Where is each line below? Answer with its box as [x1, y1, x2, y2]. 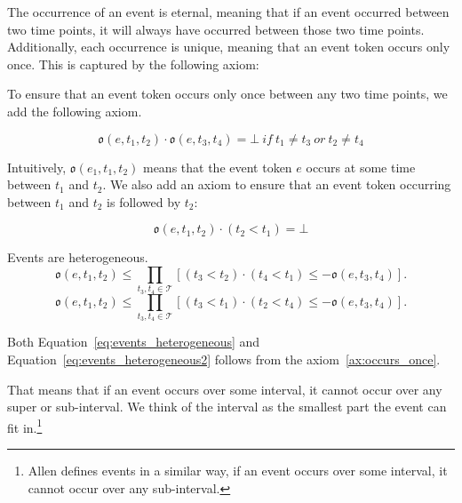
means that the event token [142, 157, 292, 176]
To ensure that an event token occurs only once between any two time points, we [7, 84, 448, 103]
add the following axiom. [7, 101, 142, 120]
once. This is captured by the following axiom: [7, 54, 259, 73]
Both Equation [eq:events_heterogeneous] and [7, 332, 260, 351]
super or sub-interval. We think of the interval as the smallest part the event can [7, 397, 447, 416]
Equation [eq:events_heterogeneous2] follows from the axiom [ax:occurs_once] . [7, 350, 441, 368]
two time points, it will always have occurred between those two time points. [7, 20, 425, 38]
